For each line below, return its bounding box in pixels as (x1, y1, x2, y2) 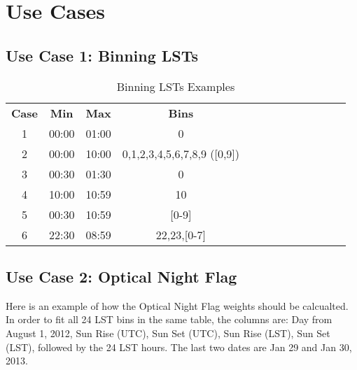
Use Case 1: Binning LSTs (6, 44, 199, 66)
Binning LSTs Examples (116, 78, 235, 94)
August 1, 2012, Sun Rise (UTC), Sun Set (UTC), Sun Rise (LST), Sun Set (6, 325, 330, 340)
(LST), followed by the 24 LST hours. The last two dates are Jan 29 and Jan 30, (6, 339, 352, 354)
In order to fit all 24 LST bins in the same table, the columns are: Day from (6, 312, 332, 327)
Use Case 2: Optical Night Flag (6, 265, 237, 287)
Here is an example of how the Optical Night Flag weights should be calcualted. (6, 298, 349, 313)
